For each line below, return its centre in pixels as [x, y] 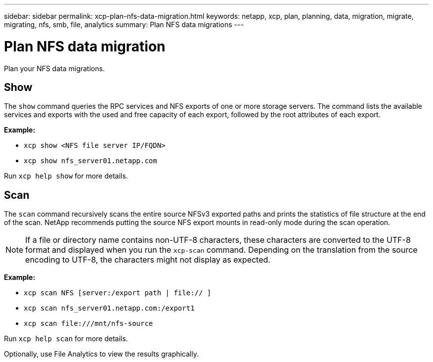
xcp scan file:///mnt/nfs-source [88, 324]
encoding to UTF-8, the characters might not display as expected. [148, 260]
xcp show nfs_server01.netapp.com [90, 161]
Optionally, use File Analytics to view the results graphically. [102, 354]
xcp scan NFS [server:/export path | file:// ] [118, 293]
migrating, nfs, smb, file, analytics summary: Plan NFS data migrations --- [124, 24]
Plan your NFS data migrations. [54, 68]
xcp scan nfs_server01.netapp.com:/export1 [109, 308]
